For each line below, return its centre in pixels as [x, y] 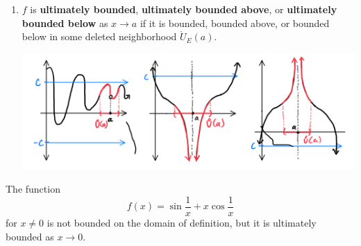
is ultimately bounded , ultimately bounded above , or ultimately [184, 9]
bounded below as [65, 23]
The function [33, 189]
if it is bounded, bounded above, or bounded [235, 23]
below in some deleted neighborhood [99, 36]
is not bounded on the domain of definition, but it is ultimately [182, 222]
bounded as [30, 236]
